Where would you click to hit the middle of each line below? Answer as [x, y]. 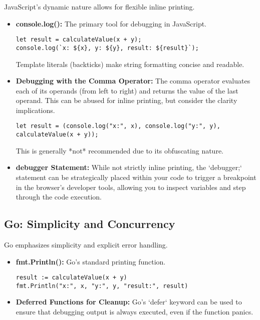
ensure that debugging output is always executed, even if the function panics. [135, 312]
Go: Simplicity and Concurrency [90, 224]
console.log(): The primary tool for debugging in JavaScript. [111, 23]
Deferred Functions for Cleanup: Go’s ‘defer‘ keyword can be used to [129, 302]
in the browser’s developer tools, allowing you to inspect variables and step [131, 187]
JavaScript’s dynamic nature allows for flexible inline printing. [99, 6]
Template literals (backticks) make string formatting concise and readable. [130, 64]
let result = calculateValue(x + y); [79, 40]
